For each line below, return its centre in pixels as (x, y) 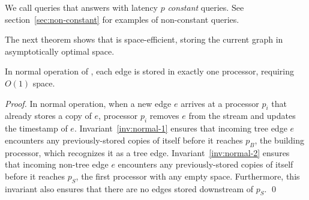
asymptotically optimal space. (60, 51)
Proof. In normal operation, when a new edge (88, 103)
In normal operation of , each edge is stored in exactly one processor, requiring (150, 71)
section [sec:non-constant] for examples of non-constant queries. (122, 19)
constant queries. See (206, 7)
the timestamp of (36, 128)
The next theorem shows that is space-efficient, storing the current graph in (144, 39)
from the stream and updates (242, 116)
